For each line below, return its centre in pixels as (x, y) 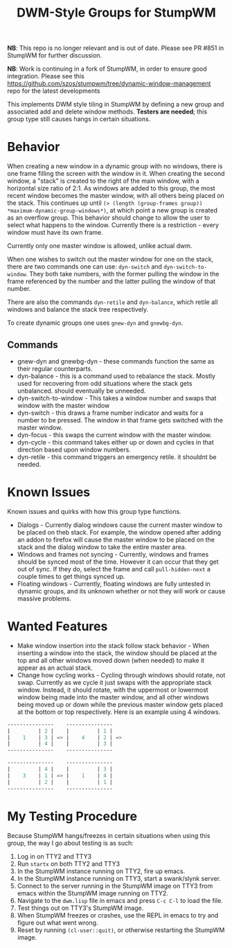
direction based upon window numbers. (74, 449)
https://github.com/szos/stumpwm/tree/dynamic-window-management (109, 84)
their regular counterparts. (55, 368)
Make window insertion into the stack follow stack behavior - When (113, 645)
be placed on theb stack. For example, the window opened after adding (119, 532)
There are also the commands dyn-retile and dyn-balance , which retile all (113, 302)
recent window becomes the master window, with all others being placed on (116, 196)
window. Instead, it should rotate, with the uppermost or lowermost (113, 690)
